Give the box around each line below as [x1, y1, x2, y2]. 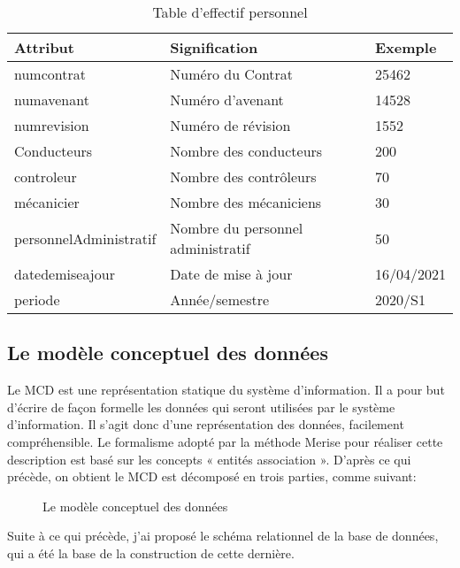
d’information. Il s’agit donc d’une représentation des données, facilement [7, 415, 404, 434]
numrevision [14, 115, 89, 135]
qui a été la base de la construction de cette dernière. [7, 543, 295, 562]
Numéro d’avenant [170, 89, 284, 110]
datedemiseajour [14, 264, 115, 284]
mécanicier [14, 192, 80, 212]
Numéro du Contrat [170, 64, 294, 84]
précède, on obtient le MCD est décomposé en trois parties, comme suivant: [7, 467, 417, 486]
